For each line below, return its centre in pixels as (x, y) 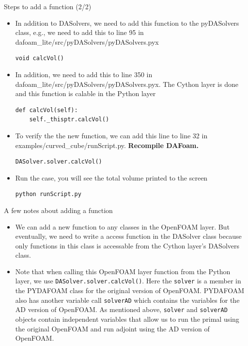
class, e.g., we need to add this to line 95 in (79, 32)
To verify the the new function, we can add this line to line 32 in (111, 135)
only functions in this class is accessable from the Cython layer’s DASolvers (127, 245)
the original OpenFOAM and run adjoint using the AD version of (112, 328)
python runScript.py (48, 194)
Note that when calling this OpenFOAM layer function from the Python (123, 271)
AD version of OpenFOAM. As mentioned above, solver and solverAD (121, 309)
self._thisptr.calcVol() (69, 120)
